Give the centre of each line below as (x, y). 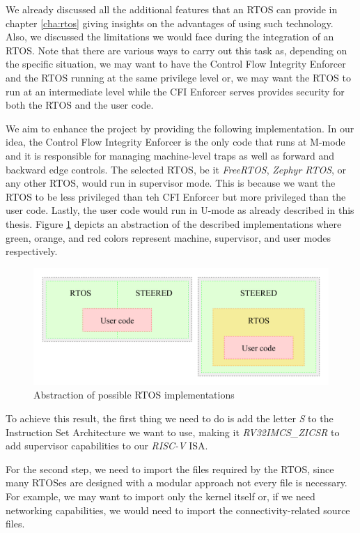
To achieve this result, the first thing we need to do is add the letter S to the (170, 418)
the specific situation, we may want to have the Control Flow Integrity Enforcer (176, 64)
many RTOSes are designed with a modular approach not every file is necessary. (177, 482)
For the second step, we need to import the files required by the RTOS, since (170, 469)
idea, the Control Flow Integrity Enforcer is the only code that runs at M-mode (175, 142)
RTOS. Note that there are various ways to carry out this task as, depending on (177, 50)
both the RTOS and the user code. (80, 105)
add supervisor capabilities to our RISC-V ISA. (107, 446)
